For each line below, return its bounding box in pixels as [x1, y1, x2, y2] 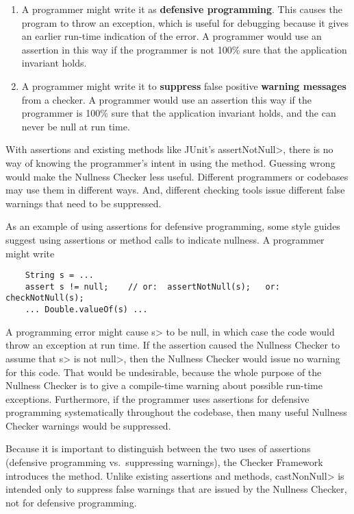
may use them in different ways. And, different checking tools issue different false [5, 183, 345, 197]
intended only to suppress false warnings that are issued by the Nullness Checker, [5, 482, 347, 496]
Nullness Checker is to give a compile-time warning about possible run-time [5, 378, 323, 393]
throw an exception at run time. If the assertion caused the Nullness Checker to [5, 338, 340, 352]
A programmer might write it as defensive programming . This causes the [21, 2, 342, 16]
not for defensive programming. [5, 495, 137, 509]
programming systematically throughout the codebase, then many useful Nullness [5, 405, 347, 419]
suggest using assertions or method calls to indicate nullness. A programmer [5, 232, 325, 246]
